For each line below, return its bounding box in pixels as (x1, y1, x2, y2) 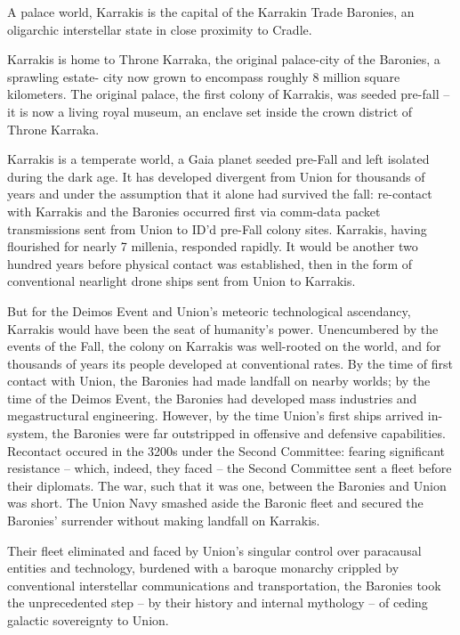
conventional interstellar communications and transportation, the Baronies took (7, 575, 441, 594)
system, (7, 424, 48, 443)
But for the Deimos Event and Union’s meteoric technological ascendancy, (7, 301, 411, 320)
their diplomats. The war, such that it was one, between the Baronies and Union (7, 476, 447, 494)
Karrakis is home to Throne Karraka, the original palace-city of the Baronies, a (7, 50, 440, 69)
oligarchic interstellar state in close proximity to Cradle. (7, 20, 312, 38)
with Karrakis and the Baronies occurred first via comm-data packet (7, 201, 381, 220)
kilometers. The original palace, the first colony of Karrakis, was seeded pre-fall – (7, 85, 450, 103)
